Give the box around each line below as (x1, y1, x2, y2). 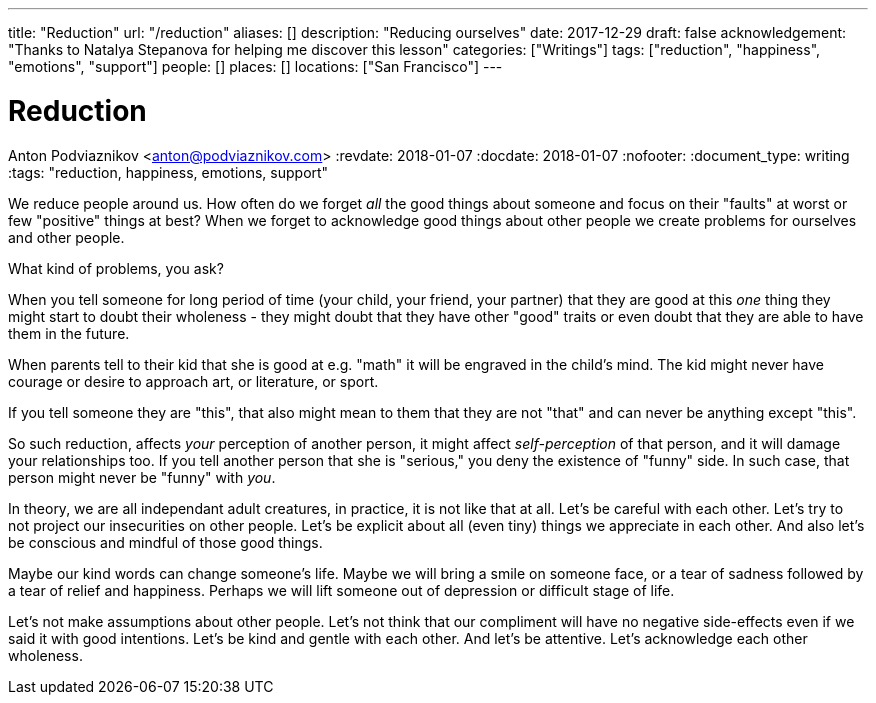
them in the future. (8, 324, 130, 342)
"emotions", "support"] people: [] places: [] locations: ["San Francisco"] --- (8, 58, 503, 75)
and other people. (8, 228, 125, 246)
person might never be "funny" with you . (8, 468, 276, 486)
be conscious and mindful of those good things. (8, 533, 323, 551)
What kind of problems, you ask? (8, 259, 224, 277)
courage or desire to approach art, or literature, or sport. (8, 372, 379, 390)
